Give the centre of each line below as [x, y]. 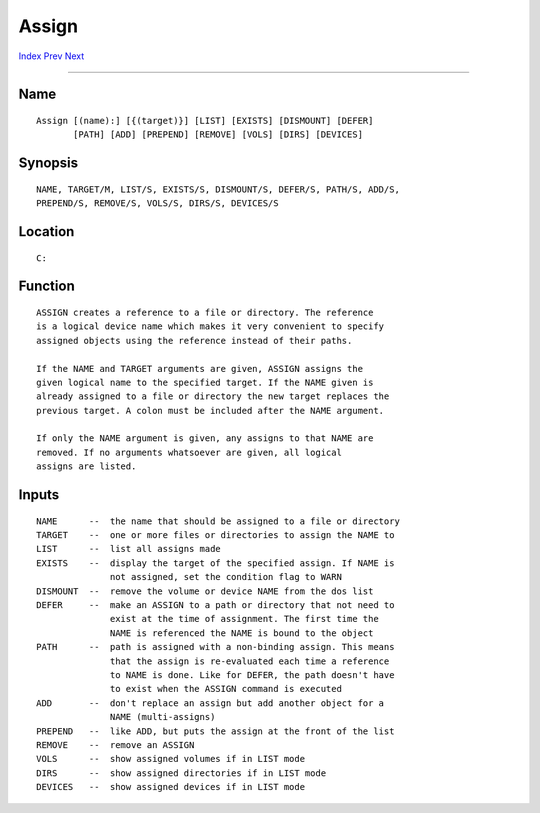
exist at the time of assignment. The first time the [244, 619]
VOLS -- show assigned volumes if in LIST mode [170, 759]
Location [46, 231]
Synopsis [48, 163]
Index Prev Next [51, 56]
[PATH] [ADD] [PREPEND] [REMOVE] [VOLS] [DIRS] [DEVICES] [218, 134]
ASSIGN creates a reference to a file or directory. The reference [205, 312]
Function [46, 286]
